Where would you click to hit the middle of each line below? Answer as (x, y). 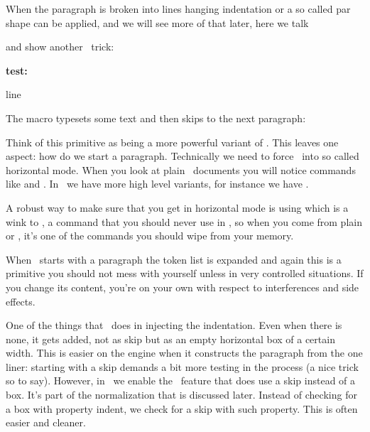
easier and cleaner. (46, 422)
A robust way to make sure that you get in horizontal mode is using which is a (177, 207)
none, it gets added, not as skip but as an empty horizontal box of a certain (170, 339)
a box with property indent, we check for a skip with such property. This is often (182, 408)
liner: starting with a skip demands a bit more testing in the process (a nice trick (182, 366)
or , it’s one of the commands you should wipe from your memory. (150, 236)
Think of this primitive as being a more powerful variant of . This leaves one (172, 142)
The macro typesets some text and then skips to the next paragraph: (156, 118)
